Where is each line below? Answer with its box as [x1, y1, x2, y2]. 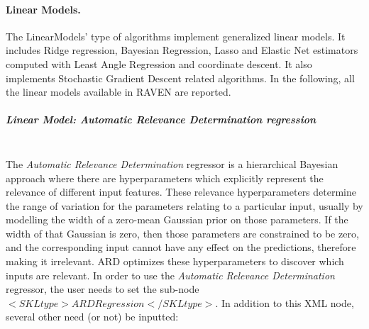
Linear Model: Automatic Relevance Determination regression [6, 112, 316, 127]
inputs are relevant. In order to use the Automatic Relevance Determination [6, 267, 335, 282]
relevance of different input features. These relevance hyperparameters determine [6, 184, 357, 199]
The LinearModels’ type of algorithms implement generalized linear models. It [6, 28, 346, 43]
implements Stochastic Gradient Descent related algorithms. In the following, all [6, 70, 355, 85]
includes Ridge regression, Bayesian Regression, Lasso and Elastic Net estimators [6, 43, 358, 57]
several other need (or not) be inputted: [6, 309, 179, 324]
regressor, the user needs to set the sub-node [6, 281, 199, 296]
